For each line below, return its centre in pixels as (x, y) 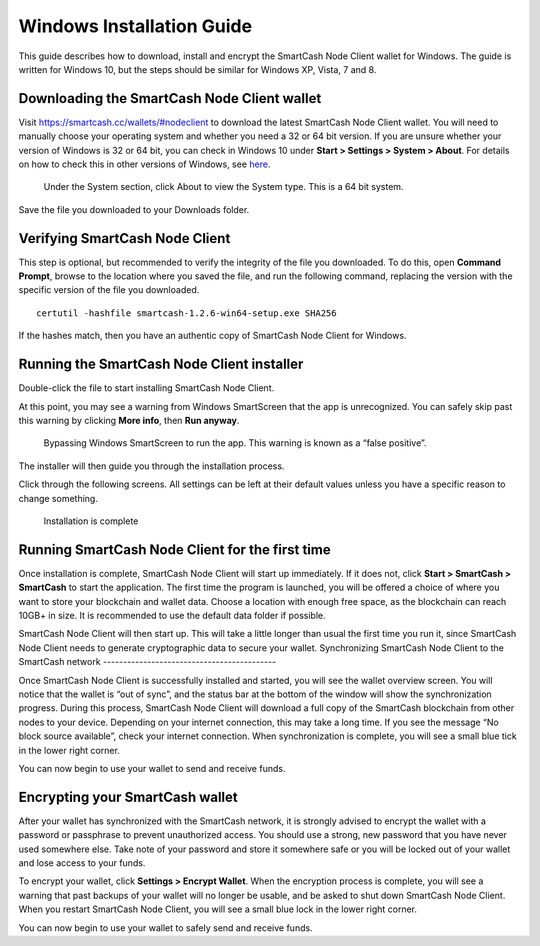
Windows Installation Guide (135, 26)
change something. (58, 498)
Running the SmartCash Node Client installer (161, 364)
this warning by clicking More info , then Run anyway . (129, 420)
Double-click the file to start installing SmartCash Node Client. (146, 388)
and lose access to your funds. (82, 862)
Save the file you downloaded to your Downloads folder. (134, 209)
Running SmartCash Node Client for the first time (174, 549)
